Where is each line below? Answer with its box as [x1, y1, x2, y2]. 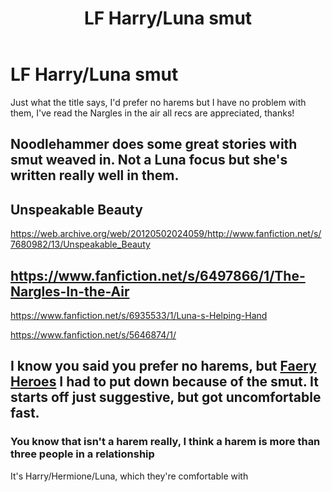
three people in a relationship [10, 447, 155, 461]
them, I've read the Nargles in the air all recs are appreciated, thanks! [10, 107, 295, 119]
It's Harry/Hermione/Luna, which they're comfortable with [10, 470, 249, 482]
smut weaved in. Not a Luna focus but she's [10, 152, 288, 169]
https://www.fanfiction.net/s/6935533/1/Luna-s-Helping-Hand [10, 309, 268, 321]
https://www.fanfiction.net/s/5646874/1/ [10, 328, 177, 341]
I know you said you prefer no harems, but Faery [10, 358, 317, 375]
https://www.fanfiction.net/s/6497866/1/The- [10, 267, 306, 284]
